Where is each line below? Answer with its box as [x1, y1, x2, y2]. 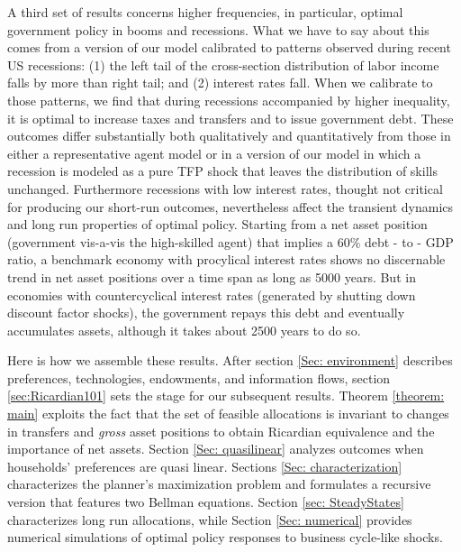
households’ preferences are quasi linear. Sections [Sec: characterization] [7, 456, 402, 475]
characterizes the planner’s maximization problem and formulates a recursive [7, 474, 431, 493]
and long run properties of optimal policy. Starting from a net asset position [7, 215, 428, 234]
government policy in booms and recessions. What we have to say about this [7, 20, 429, 39]
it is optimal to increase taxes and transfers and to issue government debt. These [7, 108, 454, 127]
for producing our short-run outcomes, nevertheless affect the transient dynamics [7, 197, 454, 216]
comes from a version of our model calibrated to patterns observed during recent [7, 38, 451, 57]
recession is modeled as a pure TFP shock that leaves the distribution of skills [7, 161, 438, 180]
